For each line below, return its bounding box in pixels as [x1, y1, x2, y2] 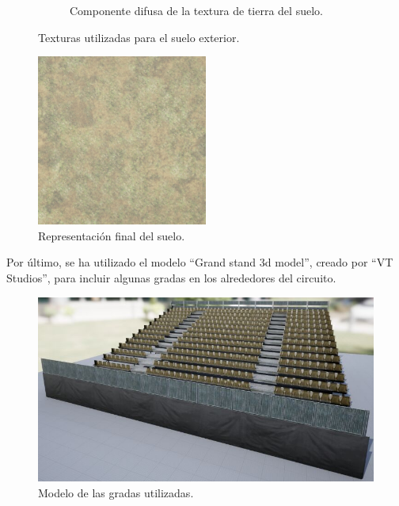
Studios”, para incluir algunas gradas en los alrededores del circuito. [6, 269, 336, 286]
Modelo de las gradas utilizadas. [38, 484, 194, 500]
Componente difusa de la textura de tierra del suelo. [70, 2, 323, 18]
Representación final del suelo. [38, 227, 185, 243]
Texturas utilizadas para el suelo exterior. [38, 29, 240, 45]
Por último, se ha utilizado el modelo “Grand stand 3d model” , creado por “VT [6, 254, 393, 270]
